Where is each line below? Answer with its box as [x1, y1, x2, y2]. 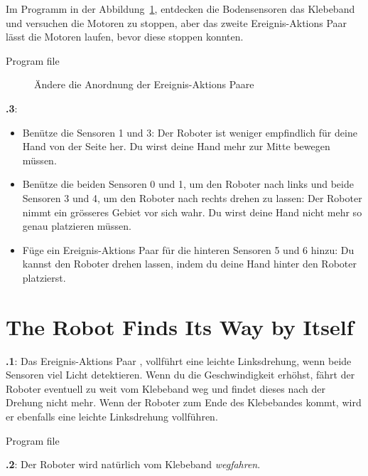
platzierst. [22, 270, 66, 285]
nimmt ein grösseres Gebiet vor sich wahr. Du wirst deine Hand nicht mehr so [22, 204, 362, 219]
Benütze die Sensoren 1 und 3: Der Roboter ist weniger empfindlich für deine [22, 125, 357, 139]
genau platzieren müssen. [22, 218, 131, 233]
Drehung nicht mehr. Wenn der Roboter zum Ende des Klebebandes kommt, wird [6, 395, 362, 410]
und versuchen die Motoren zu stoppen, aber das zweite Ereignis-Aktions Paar [6, 15, 347, 30]
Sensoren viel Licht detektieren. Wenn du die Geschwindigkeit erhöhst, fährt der [6, 367, 355, 382]
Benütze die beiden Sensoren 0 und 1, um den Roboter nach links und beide [22, 176, 354, 191]
